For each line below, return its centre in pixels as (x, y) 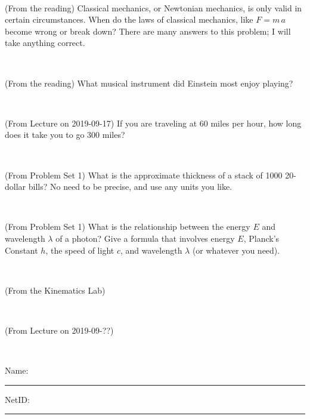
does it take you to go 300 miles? (65, 135)
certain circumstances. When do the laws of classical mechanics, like (129, 19)
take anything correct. (45, 43)
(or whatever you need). (236, 250)
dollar (15, 187)
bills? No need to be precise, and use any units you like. (130, 187)
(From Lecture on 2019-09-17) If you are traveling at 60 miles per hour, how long (153, 123)
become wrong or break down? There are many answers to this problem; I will (148, 31)
